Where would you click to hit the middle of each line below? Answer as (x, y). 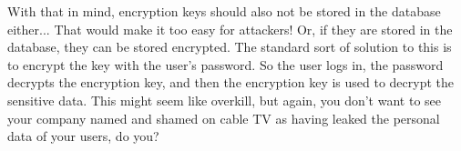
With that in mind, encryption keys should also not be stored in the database (224, 11)
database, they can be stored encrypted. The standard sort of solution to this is (230, 47)
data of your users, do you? (83, 136)
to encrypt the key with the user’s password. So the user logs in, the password (225, 64)
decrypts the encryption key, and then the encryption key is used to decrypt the (231, 82)
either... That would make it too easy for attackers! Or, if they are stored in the (230, 29)
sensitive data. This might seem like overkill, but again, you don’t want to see (224, 100)
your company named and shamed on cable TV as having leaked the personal (224, 118)
